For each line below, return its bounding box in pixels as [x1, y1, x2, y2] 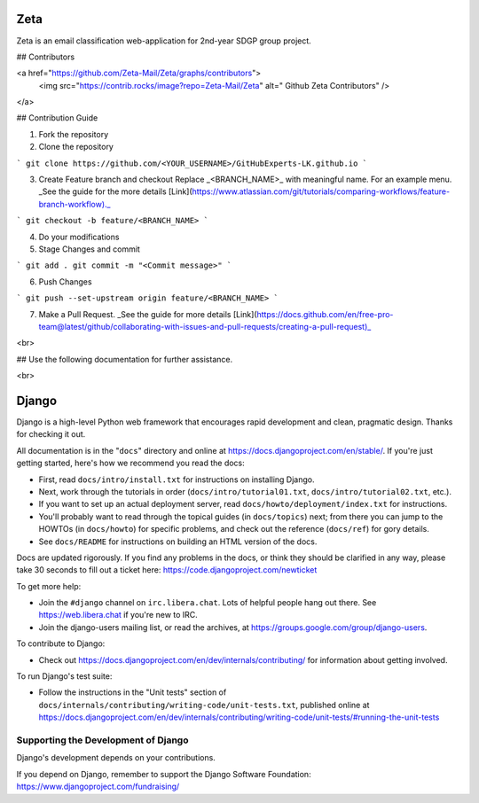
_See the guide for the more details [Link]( [38, 186, 192, 197]
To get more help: [16, 581, 82, 591]
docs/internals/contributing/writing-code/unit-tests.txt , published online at [38, 699, 370, 710]
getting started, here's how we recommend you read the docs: [16, 457, 246, 469]
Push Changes [38, 276, 92, 287]
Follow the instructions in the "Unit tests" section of [38, 687, 227, 698]
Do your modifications [38, 231, 120, 242]
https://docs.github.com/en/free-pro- [256, 308, 394, 319]
